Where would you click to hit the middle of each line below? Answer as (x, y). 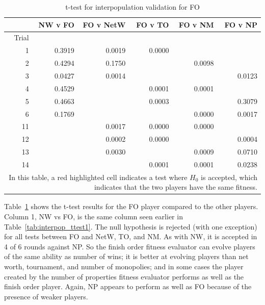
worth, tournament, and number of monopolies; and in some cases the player (124, 266)
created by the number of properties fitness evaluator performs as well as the (124, 276)
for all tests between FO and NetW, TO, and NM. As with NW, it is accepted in (131, 236)
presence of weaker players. (46, 296)
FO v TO (153, 24)
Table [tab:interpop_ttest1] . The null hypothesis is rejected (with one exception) (131, 226)
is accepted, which (229, 177)
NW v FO (56, 24)
